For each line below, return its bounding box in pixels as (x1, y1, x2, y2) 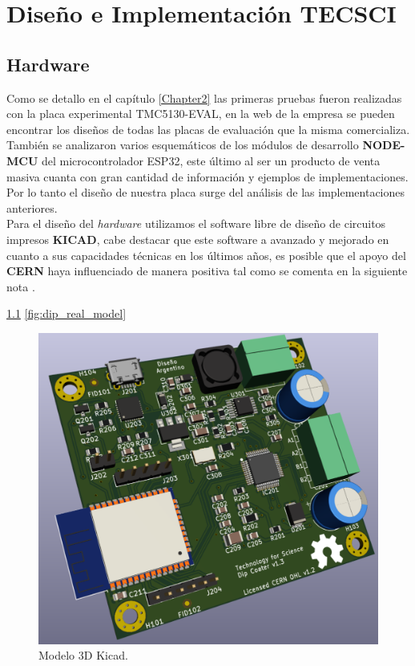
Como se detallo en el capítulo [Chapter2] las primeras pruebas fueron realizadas (6, 89, 402, 106)
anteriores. (6, 199, 58, 216)
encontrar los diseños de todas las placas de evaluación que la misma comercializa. (6, 120, 410, 137)
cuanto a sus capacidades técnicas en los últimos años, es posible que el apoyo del (6, 246, 406, 263)
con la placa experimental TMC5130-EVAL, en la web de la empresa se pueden (6, 105, 395, 122)
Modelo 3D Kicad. (38, 647, 128, 664)
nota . (6, 278, 35, 294)
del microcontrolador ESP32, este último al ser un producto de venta (41, 152, 381, 169)
